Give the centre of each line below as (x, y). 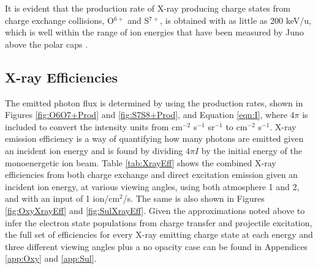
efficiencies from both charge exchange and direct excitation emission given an (151, 175)
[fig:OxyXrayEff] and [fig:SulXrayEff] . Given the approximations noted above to (155, 210)
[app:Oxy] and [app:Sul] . (51, 258)
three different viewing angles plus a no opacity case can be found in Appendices (156, 246)
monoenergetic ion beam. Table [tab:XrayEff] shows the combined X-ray (141, 162)
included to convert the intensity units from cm (94, 126)
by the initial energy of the (252, 150)
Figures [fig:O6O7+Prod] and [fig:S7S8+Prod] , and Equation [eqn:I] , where (146, 115)
